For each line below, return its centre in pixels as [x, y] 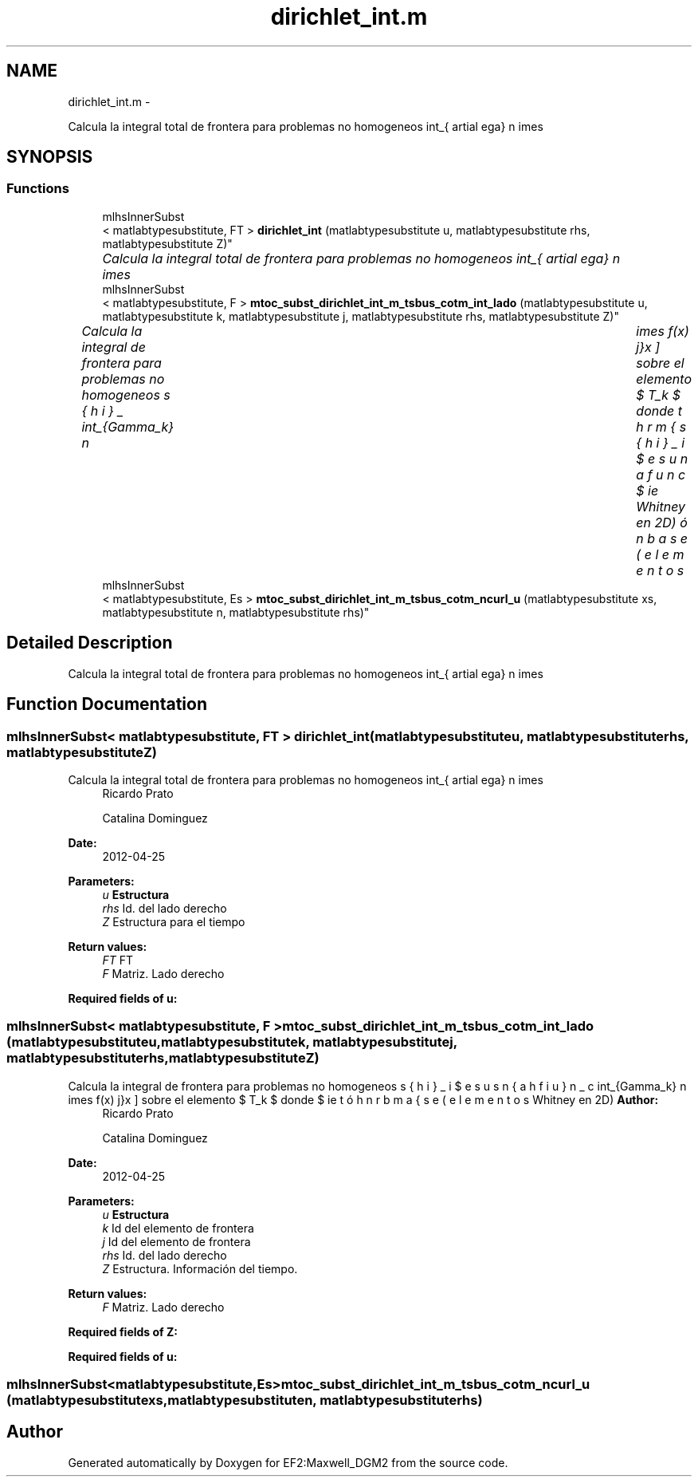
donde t [659, 410]
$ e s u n [662, 458]
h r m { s [661, 426]
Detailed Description [90, 643]
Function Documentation [107, 704]
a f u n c [661, 474]
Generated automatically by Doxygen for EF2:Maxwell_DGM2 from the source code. [288, 1462]
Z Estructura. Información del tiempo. [200, 1268]
